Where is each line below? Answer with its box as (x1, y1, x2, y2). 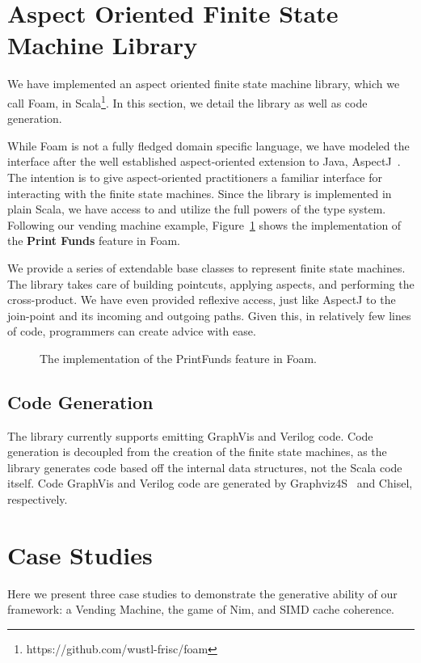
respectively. (7, 491, 68, 508)
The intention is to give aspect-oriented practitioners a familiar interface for (7, 168, 383, 185)
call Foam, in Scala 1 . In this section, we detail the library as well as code (7, 91, 368, 111)
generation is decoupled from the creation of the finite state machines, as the (7, 443, 387, 460)
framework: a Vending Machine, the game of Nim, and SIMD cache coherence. (7, 601, 395, 618)
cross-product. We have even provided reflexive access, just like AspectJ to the (7, 291, 396, 308)
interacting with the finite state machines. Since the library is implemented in (7, 184, 392, 201)
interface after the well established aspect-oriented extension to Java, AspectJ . (7, 153, 401, 170)
